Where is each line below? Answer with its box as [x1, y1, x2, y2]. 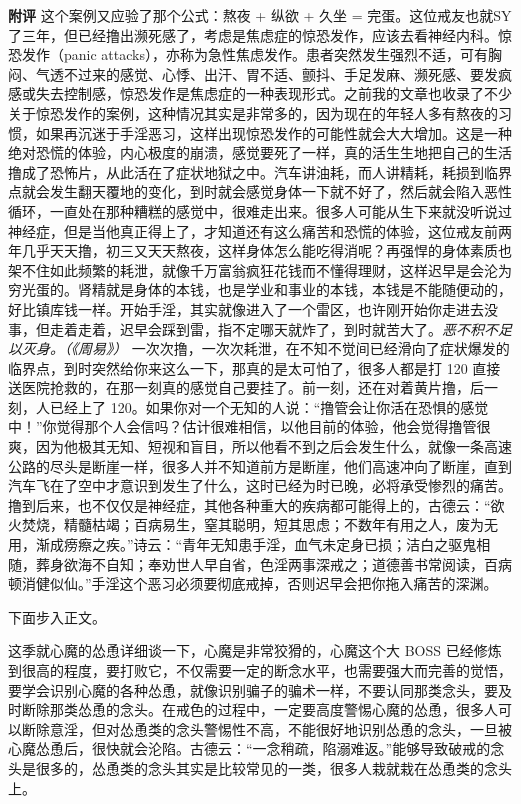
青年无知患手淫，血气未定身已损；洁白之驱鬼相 [182, 534, 491, 555]
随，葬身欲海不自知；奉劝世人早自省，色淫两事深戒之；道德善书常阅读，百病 [8, 553, 512, 574]
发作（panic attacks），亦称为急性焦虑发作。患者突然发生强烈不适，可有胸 [21, 44, 502, 65]
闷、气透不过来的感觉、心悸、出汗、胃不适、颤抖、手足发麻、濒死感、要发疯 [8, 63, 512, 84]
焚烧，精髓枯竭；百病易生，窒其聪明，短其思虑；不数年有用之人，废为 [21, 514, 484, 535]
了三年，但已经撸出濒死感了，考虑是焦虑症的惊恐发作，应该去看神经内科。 [8, 24, 498, 45]
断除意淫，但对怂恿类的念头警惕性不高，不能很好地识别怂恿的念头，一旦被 [21, 718, 512, 739]
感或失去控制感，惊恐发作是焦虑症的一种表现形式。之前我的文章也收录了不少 [8, 83, 512, 104]
